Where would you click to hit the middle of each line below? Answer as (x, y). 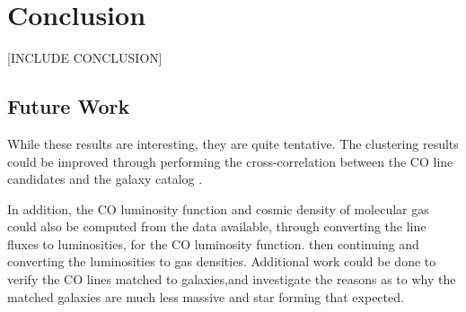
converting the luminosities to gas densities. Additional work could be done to (222, 261)
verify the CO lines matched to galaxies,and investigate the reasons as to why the (232, 279)
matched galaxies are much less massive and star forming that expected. (206, 296)
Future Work (69, 106)
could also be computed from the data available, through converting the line (217, 226)
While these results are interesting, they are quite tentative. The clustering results (233, 143)
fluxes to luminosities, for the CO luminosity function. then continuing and (213, 243)
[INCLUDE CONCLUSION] (85, 58)
